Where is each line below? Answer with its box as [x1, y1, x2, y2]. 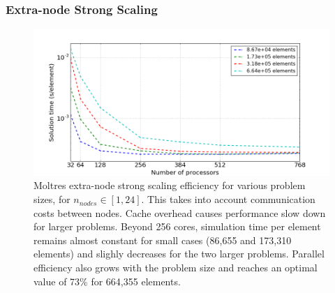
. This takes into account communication [141, 192, 315, 206]
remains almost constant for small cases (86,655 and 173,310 [33, 232, 292, 247]
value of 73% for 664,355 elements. [33, 273, 181, 288]
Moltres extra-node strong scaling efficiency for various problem [33, 178, 306, 193]
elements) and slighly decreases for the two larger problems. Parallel [33, 246, 325, 261]
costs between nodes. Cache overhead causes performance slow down [33, 205, 326, 220]
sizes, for [33, 192, 70, 206]
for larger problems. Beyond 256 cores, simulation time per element [33, 219, 321, 234]
